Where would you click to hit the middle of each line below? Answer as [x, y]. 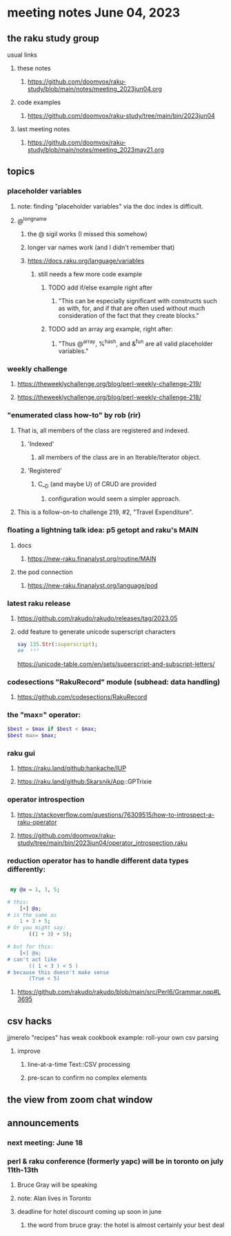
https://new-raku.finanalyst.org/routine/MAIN [92, 558]
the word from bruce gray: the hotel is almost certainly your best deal [126, 1225]
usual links [22, 55]
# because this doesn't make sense [58, 972]
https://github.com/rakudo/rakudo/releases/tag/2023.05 [97, 618]
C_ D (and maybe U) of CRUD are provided [97, 485]
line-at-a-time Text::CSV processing [79, 1065]
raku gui [21, 753]
